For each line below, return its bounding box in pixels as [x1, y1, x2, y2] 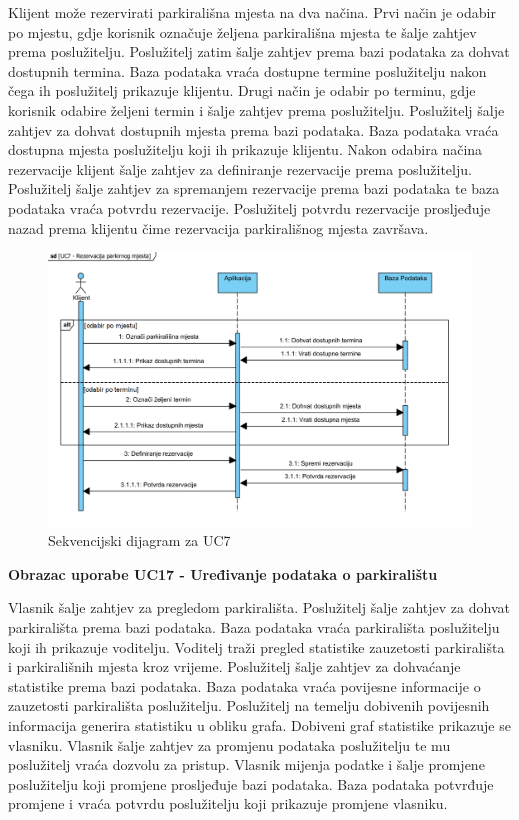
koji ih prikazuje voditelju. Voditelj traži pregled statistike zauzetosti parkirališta [8, 636, 505, 657]
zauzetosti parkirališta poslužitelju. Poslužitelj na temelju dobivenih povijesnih [8, 695, 490, 716]
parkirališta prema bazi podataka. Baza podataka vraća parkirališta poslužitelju [8, 617, 500, 638]
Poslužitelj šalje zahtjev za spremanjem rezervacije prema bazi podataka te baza [8, 178, 500, 199]
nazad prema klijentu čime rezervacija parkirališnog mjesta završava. [8, 217, 429, 238]
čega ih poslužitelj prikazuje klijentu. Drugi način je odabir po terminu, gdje [8, 80, 476, 101]
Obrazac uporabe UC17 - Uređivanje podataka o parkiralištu [8, 563, 438, 584]
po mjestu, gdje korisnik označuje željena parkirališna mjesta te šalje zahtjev [8, 21, 477, 42]
